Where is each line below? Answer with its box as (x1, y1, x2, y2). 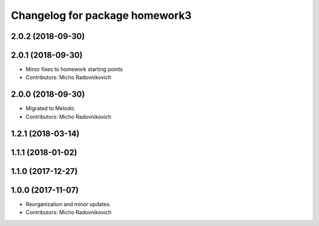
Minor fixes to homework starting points (25, 65, 123, 73)
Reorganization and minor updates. (25, 201, 112, 208)
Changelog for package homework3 (11, 9, 192, 22)
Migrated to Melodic (25, 105, 75, 112)
